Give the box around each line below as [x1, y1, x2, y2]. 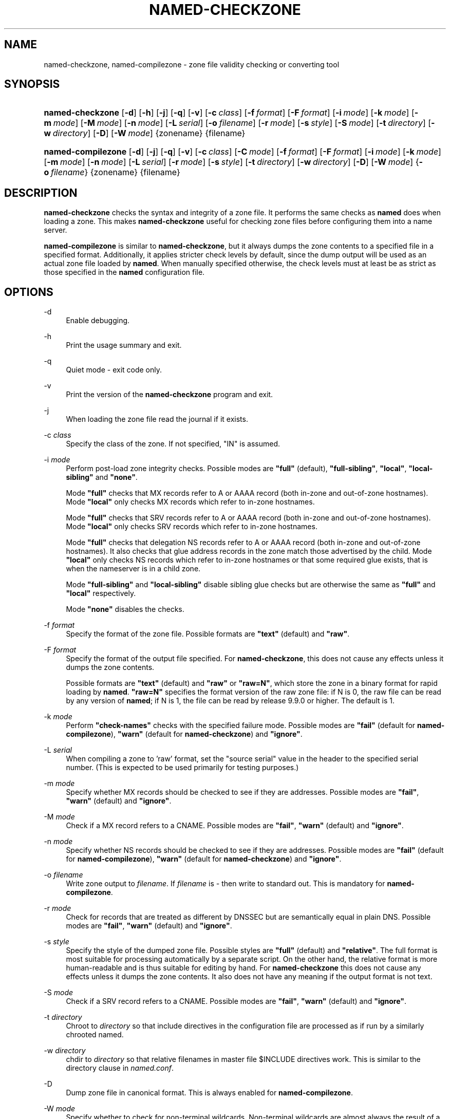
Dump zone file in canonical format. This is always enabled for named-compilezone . [66, 1088, 353, 1097]
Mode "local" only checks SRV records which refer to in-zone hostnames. [66, 522, 317, 531]
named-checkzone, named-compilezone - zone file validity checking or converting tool [44, 60, 340, 69]
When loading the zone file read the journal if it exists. [66, 415, 248, 424]
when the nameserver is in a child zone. [66, 564, 201, 573]
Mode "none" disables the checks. [66, 605, 184, 614]
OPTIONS [4, 285, 53, 299]
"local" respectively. [66, 589, 136, 598]
